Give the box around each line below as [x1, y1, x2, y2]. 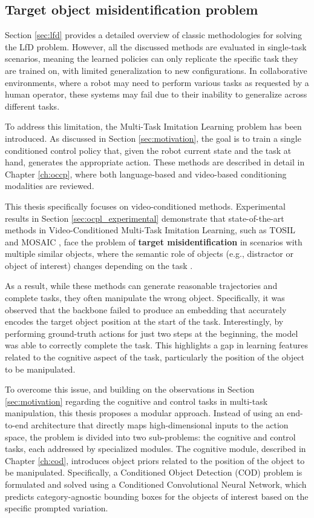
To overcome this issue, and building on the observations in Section [5, 383, 255, 396]
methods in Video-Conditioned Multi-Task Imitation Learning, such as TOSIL [5, 224, 295, 236]
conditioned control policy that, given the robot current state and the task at [5, 144, 292, 156]
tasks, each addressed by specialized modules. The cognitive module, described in [5, 442, 306, 455]
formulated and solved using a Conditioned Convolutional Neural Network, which [5, 477, 307, 490]
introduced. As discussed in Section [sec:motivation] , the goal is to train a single [5, 131, 301, 144]
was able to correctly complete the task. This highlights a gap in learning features [5, 339, 309, 351]
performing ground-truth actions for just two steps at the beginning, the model [5, 327, 298, 339]
